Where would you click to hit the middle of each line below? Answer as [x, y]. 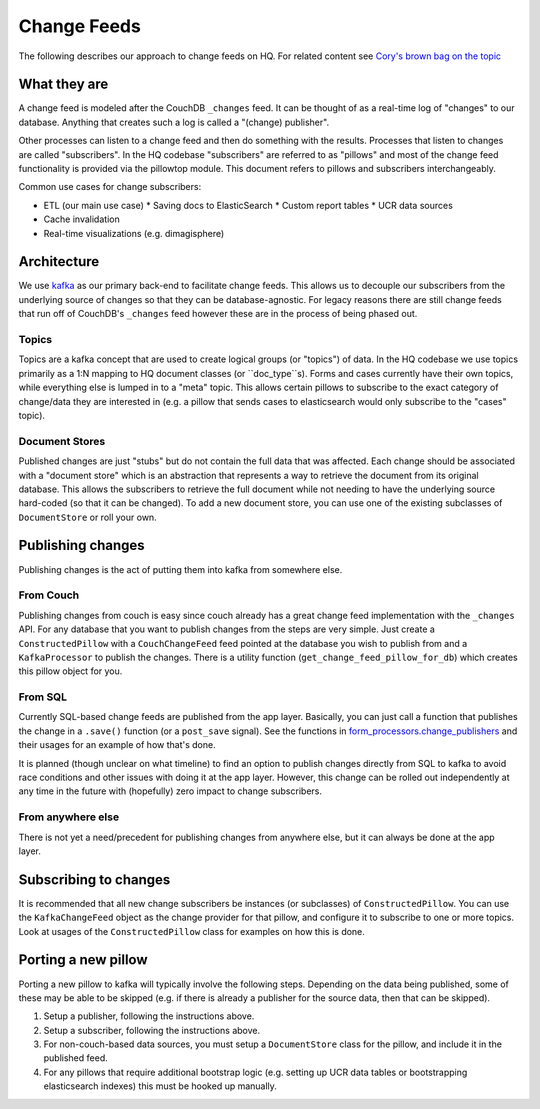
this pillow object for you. [70, 671]
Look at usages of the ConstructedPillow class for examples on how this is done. [191, 931]
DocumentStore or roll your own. [87, 517]
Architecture [59, 261]
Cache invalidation [81, 219]
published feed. [76, 1058]
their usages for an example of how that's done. [117, 745]
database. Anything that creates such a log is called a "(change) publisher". [174, 122]
